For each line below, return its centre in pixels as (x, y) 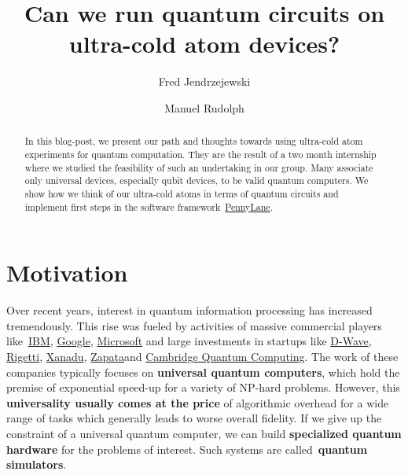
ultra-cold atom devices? (204, 44)
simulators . (37, 464)
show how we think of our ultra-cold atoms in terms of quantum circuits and (182, 193)
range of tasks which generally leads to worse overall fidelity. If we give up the (194, 418)
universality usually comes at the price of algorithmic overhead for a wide (198, 402)
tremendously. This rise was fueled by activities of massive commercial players (194, 325)
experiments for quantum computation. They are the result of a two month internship (200, 154)
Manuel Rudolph (204, 107)
